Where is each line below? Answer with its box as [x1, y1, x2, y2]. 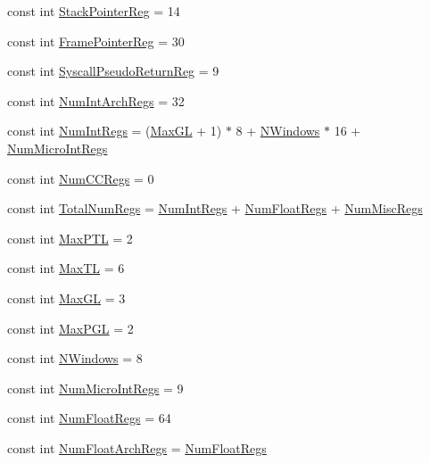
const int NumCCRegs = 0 [7, 169, 154, 187]
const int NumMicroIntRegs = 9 [7, 378, 184, 397]
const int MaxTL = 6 [7, 259, 125, 277]
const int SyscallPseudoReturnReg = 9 [7, 62, 219, 80]
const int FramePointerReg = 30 [7, 31, 185, 50]
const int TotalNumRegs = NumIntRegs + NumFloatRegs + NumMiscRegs [7, 199, 423, 218]
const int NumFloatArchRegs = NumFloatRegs [7, 438, 267, 457]
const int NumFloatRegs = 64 [7, 409, 171, 427]
